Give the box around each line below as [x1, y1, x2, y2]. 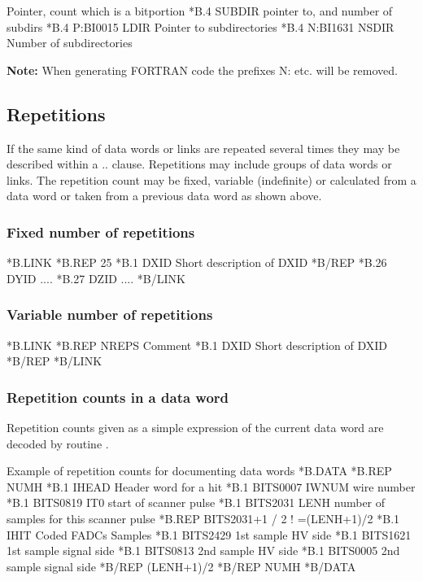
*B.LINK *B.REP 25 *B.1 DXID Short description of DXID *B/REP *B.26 [7, 254, 387, 271]
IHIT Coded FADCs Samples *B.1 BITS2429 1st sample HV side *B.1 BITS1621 [7, 526, 412, 543]
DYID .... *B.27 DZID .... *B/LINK [7, 269, 185, 286]
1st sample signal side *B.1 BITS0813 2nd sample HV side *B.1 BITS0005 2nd [7, 542, 400, 559]
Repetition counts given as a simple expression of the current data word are [7, 418, 384, 435]
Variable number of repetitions [7, 304, 213, 325]
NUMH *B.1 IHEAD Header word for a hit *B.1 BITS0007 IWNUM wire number [7, 478, 416, 495]
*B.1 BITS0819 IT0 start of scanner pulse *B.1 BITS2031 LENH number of [7, 494, 386, 511]
